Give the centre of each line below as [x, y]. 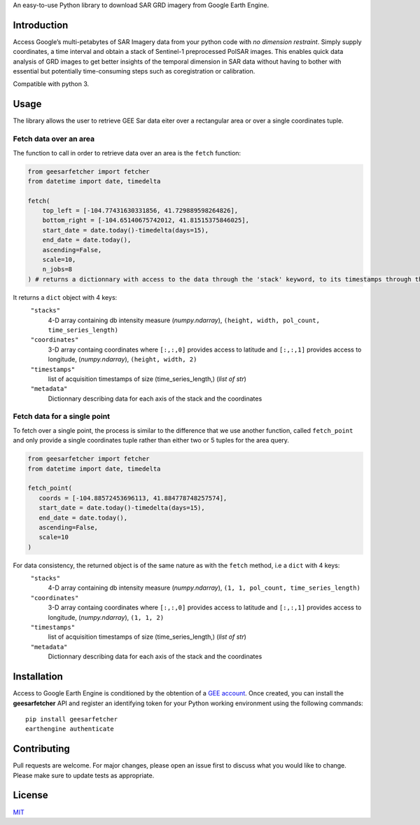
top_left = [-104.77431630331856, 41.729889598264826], [140, 211]
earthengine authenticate [70, 729]
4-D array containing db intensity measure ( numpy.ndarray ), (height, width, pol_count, [184, 320]
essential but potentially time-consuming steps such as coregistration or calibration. [134, 71]
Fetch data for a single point [61, 417]
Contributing [41, 749]
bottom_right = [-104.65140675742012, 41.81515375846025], [146, 220]
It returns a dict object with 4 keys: [65, 297]
